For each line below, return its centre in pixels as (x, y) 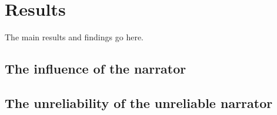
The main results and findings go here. (74, 37)
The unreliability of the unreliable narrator (139, 102)
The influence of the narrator (96, 69)
